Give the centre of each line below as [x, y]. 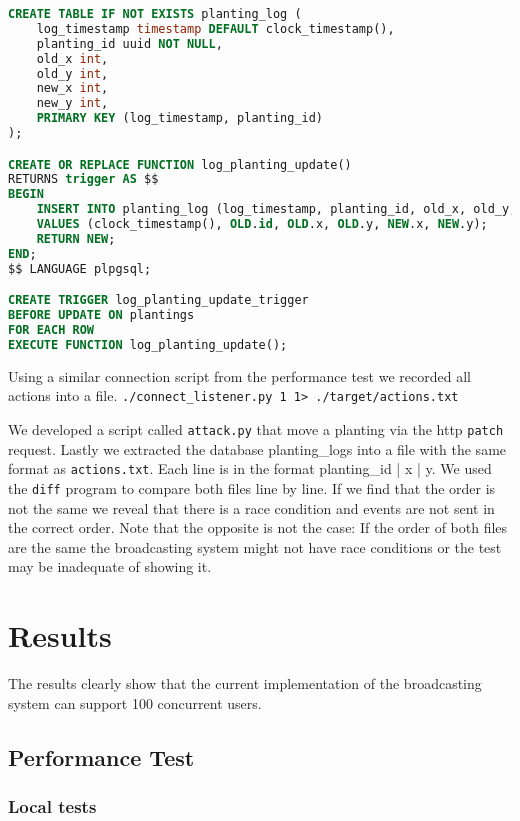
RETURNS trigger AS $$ [83, 179]
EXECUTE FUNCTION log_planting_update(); [148, 344]
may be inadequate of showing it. [110, 566]
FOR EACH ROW [51, 329]
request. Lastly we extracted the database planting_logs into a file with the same [257, 448]
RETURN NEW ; [76, 238]
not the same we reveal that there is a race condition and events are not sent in [251, 507]
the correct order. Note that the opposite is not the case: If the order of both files [258, 527]
